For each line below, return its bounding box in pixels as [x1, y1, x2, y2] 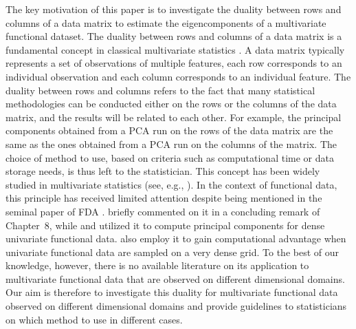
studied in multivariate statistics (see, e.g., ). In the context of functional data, [5, 177, 337, 191]
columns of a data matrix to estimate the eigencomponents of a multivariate [5, 15, 326, 30]
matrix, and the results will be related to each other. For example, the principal [5, 109, 342, 124]
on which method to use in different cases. [5, 312, 183, 326]
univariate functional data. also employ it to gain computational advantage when [5, 231, 346, 246]
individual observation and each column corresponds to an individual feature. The [5, 69, 351, 83]
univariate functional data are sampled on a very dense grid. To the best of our [5, 244, 340, 259]
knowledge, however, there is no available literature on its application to [5, 258, 309, 273]
